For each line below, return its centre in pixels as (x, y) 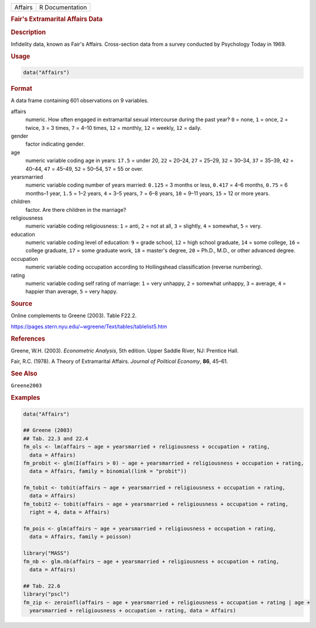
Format (21, 89)
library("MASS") (47, 553)
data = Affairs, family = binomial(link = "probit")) (108, 471)
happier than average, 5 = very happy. (72, 291)
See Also (24, 373)
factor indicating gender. (55, 144)
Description (28, 32)
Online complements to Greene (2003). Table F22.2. (74, 315)
